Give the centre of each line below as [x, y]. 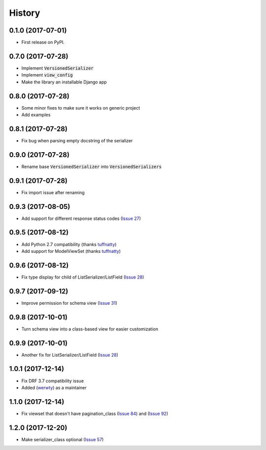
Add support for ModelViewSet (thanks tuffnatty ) [71, 251]
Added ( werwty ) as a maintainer [54, 387]
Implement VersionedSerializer [57, 68]
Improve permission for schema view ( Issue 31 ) [69, 303]
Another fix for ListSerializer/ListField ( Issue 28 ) [70, 355]
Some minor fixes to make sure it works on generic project [81, 108]
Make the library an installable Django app [64, 82]
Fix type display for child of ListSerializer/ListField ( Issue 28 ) [83, 277]
